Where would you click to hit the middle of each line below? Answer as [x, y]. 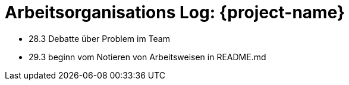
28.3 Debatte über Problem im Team [99, 38]
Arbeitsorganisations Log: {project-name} [175, 12]
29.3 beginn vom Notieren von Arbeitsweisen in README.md [147, 57]
